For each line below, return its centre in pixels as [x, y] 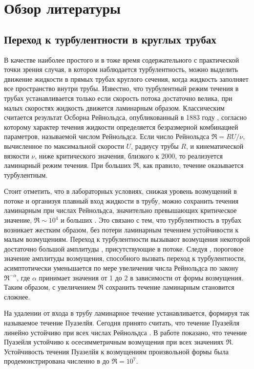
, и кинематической [215, 146]
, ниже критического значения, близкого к [97, 155]
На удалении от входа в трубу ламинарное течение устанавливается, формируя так [127, 313]
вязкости [17, 155]
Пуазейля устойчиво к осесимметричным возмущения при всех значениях [114, 342]
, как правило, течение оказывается [191, 165]
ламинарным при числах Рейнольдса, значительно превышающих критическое [120, 210]
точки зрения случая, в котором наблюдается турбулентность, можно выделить [121, 69]
